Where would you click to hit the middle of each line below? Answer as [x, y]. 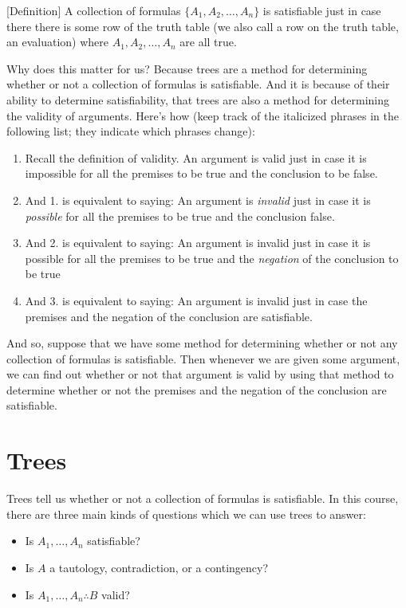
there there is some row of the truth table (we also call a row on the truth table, [203, 26]
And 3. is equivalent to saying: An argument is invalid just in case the [196, 300]
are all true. [208, 42]
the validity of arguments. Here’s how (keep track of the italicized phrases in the [203, 115]
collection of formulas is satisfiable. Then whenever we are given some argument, [203, 358]
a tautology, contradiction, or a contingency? [159, 567]
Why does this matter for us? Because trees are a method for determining [187, 68]
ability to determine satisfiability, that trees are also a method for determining [198, 99]
